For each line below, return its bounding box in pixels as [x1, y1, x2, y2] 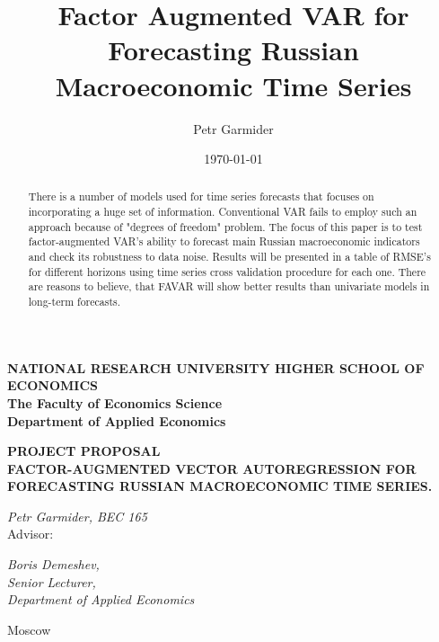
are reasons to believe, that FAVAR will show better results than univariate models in [28, 279, 430, 294]
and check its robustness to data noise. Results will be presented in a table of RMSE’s [28, 249, 431, 264]
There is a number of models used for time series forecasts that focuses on [28, 189, 374, 204]
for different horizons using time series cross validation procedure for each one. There [28, 263, 426, 279]
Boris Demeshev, [7, 555, 100, 574]
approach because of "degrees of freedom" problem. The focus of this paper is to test [28, 218, 423, 234]
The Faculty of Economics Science [7, 393, 223, 412]
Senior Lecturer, [7, 572, 96, 591]
